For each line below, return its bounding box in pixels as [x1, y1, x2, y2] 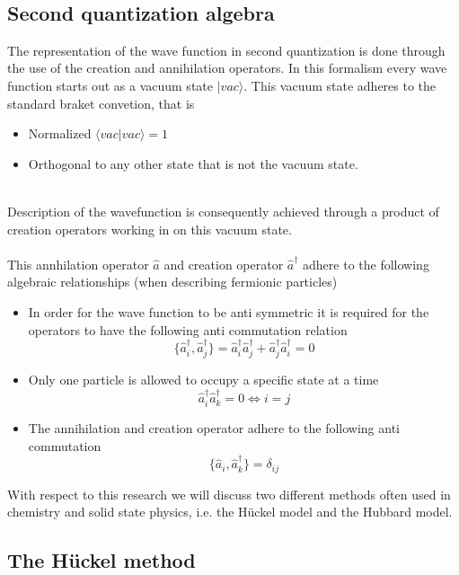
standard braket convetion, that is [7, 93, 195, 112]
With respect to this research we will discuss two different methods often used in [7, 484, 451, 503]
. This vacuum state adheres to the [243, 75, 437, 94]
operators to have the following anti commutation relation [28, 320, 348, 339]
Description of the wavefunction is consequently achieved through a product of [7, 201, 439, 220]
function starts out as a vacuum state [7, 75, 213, 94]
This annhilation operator [7, 254, 149, 273]
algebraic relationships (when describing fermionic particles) [7, 272, 338, 291]
